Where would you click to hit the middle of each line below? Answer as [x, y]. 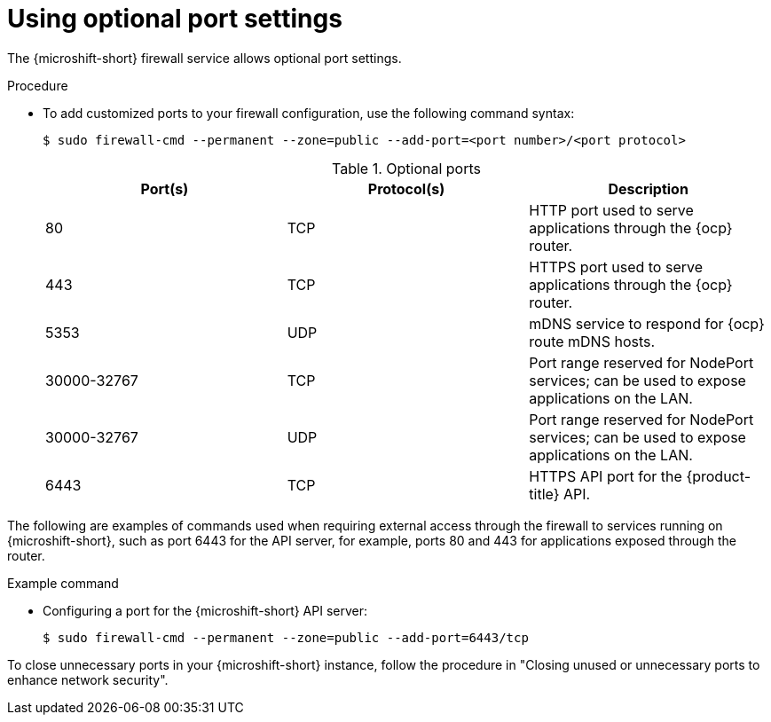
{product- [719, 476]
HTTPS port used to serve [616, 267]
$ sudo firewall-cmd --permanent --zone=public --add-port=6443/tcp [286, 637]
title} [544, 494]
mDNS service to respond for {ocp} [647, 323]
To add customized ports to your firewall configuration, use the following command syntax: [309, 113]
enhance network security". [88, 679]
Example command [63, 583]
